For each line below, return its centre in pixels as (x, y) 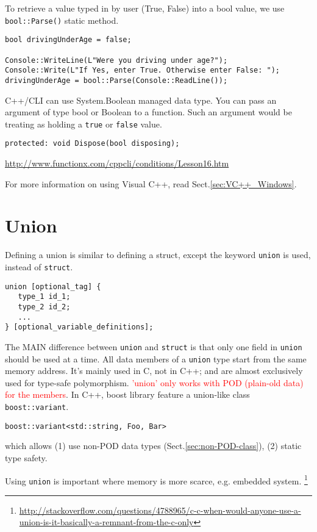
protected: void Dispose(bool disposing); (92, 144)
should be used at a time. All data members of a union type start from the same (156, 358)
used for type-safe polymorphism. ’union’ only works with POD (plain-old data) (154, 382)
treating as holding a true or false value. (84, 124)
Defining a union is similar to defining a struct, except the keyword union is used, (158, 255)
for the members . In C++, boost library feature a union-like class (127, 394)
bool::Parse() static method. (62, 20)
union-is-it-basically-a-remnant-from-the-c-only (106, 522)
